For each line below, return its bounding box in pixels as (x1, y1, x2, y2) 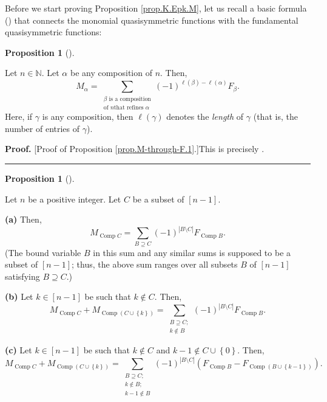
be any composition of (70, 66, 152, 79)
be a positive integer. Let (28, 192, 121, 205)
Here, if (5, 110, 33, 123)
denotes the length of (166, 110, 244, 123)
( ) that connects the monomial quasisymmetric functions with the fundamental (5, 13, 298, 26)
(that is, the (253, 110, 298, 123)
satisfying (5, 269, 40, 282)
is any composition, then (42, 110, 133, 123)
